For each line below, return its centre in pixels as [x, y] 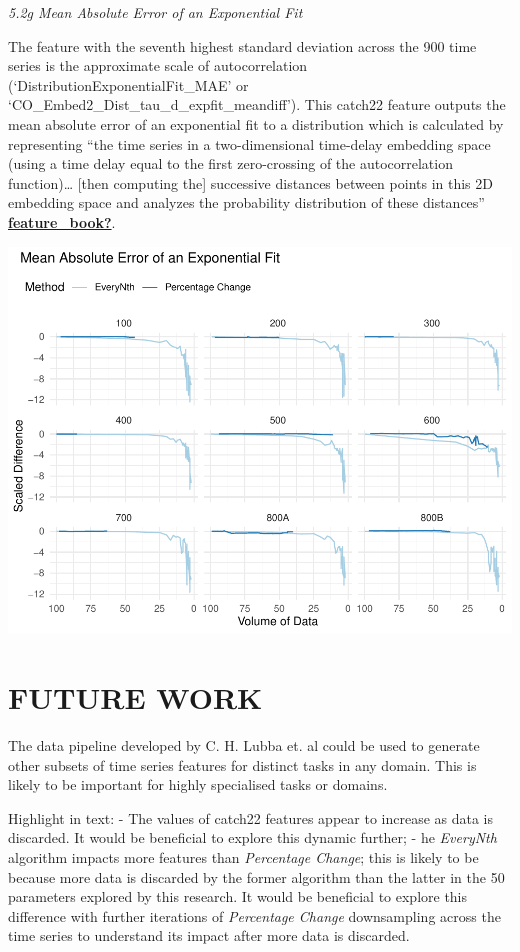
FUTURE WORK [135, 697]
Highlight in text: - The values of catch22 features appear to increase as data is [251, 817]
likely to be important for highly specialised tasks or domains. [198, 784]
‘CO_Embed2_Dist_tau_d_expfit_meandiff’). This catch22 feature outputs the [257, 104]
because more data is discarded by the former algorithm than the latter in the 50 [256, 876]
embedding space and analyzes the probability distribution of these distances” [246, 202]
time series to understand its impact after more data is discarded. [209, 935]
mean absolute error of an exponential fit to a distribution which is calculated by [256, 123]
